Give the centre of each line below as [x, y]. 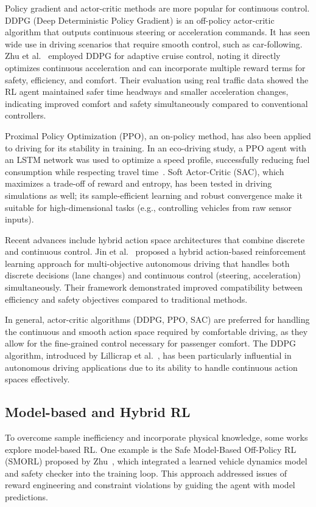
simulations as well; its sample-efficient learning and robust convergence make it [154, 195]
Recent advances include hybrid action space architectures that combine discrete [155, 239]
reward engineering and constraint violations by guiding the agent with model [150, 485]
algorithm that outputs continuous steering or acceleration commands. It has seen [158, 32]
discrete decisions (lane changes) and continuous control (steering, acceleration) [153, 275]
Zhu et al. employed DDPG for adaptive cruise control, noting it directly [143, 56]
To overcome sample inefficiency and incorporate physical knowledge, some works [156, 437]
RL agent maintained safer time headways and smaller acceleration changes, [147, 91]
